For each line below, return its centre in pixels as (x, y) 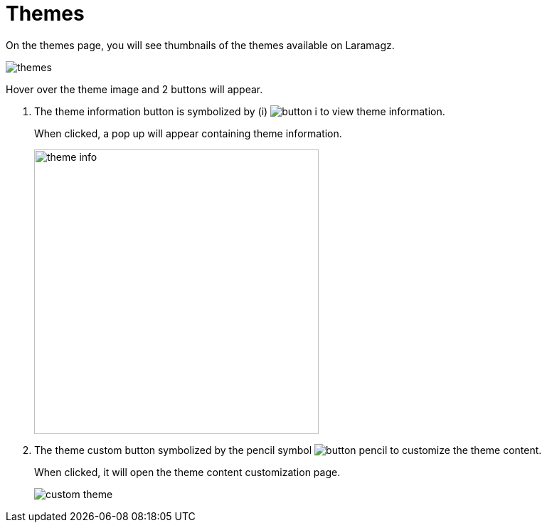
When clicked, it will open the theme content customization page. (187, 472)
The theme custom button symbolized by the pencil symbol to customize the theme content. (288, 450)
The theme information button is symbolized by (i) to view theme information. (240, 111)
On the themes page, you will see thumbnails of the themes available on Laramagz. (200, 45)
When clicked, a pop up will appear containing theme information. (188, 133)
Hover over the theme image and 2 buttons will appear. (134, 89)
